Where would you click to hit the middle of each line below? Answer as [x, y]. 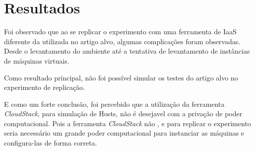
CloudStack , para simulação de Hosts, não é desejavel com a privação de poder [123, 113]
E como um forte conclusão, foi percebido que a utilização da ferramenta [114, 104]
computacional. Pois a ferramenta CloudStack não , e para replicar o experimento [127, 123]
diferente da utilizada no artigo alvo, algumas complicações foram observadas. [122, 41]
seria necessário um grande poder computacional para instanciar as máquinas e [124, 133]
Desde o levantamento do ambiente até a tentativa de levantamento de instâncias [127, 51]
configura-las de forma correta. [51, 143]
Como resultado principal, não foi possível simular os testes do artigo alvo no [121, 77]
